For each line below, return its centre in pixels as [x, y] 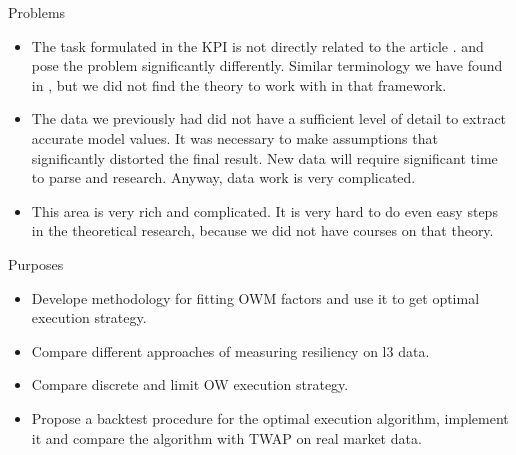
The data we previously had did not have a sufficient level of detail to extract [269, 118]
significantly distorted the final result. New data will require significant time [264, 157]
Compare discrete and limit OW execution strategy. [190, 384]
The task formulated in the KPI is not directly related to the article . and [257, 45]
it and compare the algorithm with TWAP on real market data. [226, 437]
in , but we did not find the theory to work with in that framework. [239, 84]
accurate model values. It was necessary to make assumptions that [234, 137]
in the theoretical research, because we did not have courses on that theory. [262, 230]
